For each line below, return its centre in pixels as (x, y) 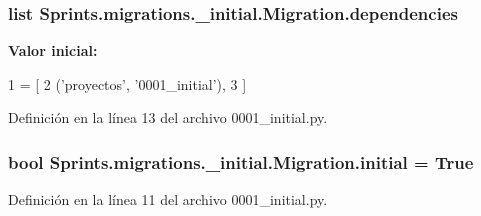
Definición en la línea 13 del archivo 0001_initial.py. (168, 117)
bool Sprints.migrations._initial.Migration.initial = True (241, 161)
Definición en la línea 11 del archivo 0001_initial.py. (168, 199)
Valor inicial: (53, 50)
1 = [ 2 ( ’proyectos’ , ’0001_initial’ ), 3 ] (127, 83)
